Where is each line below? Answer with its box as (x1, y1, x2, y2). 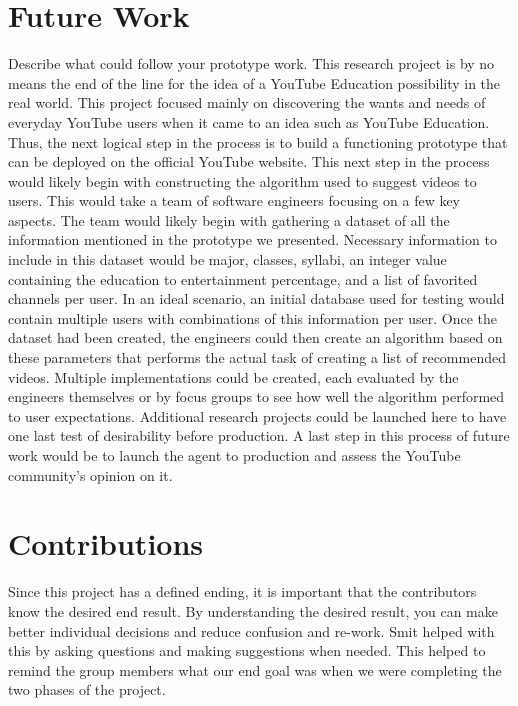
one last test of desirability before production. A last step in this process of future (8, 425, 510, 446)
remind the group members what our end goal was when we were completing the (8, 659, 502, 680)
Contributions (8, 523, 204, 564)
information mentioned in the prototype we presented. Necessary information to (8, 229, 497, 250)
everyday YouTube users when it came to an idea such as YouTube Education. (8, 111, 490, 132)
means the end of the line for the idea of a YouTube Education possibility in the (8, 72, 501, 93)
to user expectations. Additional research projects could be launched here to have (8, 405, 507, 426)
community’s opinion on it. (8, 464, 173, 485)
